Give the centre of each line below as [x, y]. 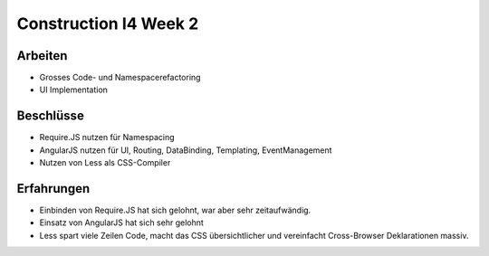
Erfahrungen [53, 189]
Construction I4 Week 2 [108, 24]
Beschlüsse [51, 116]
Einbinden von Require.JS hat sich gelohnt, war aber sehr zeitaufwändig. [175, 210]
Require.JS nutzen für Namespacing [107, 137]
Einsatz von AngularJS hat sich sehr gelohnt [121, 223]
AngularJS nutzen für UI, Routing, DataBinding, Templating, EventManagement [186, 150]
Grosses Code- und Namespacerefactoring [120, 78]
